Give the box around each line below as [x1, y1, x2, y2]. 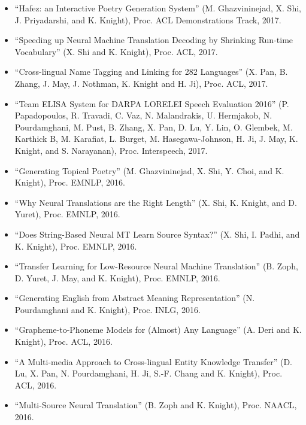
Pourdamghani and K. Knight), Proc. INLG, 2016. [14, 303, 201, 315]
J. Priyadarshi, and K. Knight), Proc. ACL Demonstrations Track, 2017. [14, 13, 281, 26]
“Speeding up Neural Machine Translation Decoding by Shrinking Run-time [14, 34, 293, 46]
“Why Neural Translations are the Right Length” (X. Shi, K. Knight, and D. [14, 196, 297, 208]
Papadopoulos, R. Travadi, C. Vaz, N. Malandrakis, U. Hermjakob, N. [14, 109, 272, 122]
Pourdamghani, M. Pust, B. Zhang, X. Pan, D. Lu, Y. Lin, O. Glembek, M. [14, 120, 293, 133]
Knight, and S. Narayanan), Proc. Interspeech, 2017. [14, 144, 208, 156]
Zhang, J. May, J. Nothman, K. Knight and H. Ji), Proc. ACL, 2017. [14, 77, 268, 89]
